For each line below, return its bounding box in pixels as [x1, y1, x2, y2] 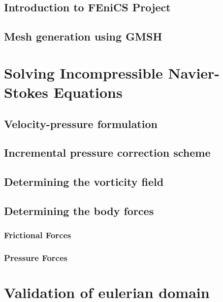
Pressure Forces [4, 252, 68, 264]
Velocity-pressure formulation [4, 116, 158, 131]
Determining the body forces [4, 203, 154, 218]
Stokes [4, 82, 49, 102]
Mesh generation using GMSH [4, 29, 162, 44]
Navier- [168, 62, 220, 83]
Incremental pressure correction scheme [4, 145, 211, 160]
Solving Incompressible [4, 62, 163, 83]
